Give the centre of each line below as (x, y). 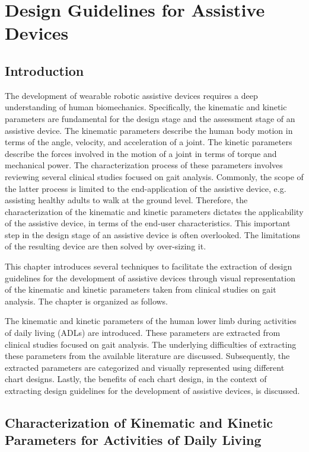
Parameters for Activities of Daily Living (133, 440)
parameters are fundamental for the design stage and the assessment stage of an (150, 118)
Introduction (44, 70)
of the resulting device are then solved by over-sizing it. (106, 246)
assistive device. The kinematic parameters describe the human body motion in (149, 130)
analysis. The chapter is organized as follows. (87, 301)
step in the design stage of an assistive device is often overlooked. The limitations (152, 234)
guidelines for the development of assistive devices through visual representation (150, 278)
